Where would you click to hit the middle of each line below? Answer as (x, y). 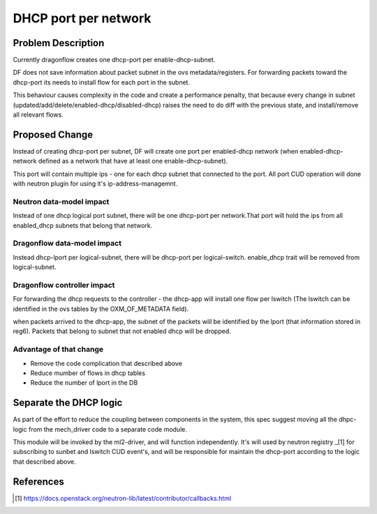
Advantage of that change (58, 349)
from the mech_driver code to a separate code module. (108, 429)
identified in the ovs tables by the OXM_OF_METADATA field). (101, 309)
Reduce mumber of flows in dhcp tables (88, 373)
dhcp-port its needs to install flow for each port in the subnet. (102, 82)
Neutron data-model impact (61, 201)
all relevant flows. (38, 115)
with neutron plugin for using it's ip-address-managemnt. (95, 184)
